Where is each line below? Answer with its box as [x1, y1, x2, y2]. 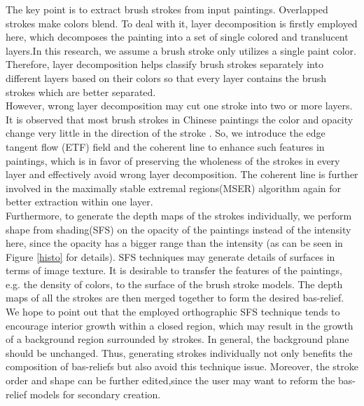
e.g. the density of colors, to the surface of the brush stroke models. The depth [6, 276, 343, 291]
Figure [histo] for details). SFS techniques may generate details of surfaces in [6, 249, 335, 264]
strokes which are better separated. [6, 84, 156, 99]
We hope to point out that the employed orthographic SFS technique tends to [6, 304, 340, 319]
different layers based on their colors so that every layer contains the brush [6, 70, 327, 85]
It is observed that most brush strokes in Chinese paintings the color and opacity [6, 111, 353, 126]
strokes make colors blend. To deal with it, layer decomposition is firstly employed [6, 15, 358, 30]
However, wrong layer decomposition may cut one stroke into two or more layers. [6, 98, 353, 113]
